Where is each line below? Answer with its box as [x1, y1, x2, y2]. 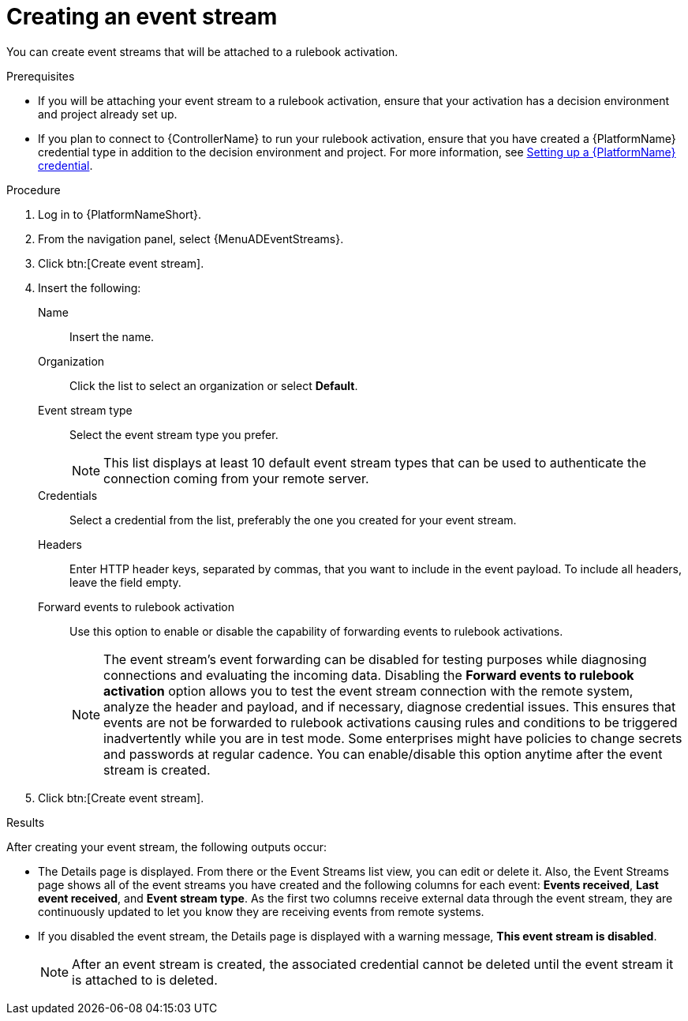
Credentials [38, 488, 98, 502]
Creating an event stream [6, 3, 278, 30]
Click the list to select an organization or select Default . [69, 378, 358, 392]
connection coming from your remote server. [103, 470, 369, 486]
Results [6, 815, 45, 829]
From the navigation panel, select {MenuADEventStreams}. [38, 231, 344, 246]
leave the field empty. [69, 575, 181, 589]
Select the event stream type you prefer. [69, 427, 279, 441]
